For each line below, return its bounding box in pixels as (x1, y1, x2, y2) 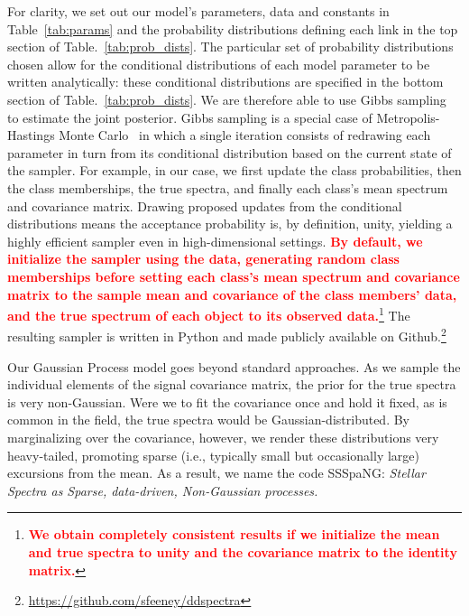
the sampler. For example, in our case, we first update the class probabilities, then (7, 161, 462, 180)
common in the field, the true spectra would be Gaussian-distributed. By (7, 410, 410, 429)
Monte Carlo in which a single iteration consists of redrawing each (59, 126, 431, 145)
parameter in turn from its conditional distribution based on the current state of (7, 143, 452, 162)
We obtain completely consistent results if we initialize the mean (28, 525, 440, 544)
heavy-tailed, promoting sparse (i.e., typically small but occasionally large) (7, 445, 420, 464)
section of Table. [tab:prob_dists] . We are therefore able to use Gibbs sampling (7, 89, 446, 108)
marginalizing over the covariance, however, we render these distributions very (7, 427, 439, 446)
